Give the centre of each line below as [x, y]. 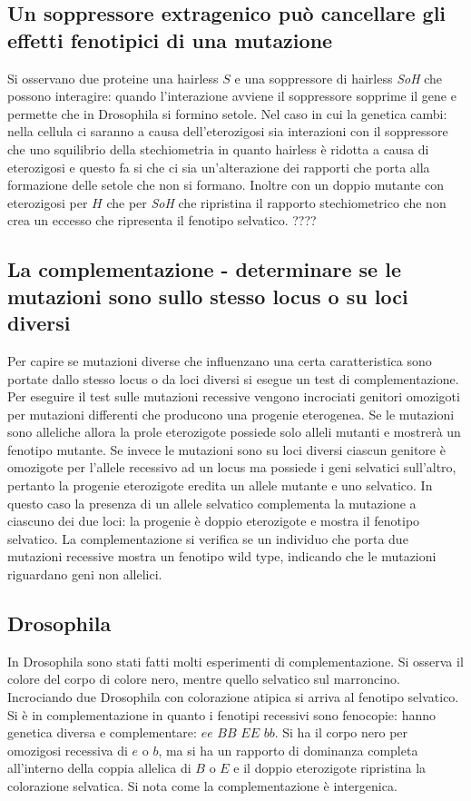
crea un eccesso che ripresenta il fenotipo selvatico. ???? [162, 220]
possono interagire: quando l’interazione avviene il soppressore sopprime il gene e [232, 96]
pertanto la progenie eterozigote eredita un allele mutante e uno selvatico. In [220, 485]
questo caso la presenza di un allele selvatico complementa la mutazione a [212, 503]
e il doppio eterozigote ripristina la [330, 768]
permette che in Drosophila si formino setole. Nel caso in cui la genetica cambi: [227, 113]
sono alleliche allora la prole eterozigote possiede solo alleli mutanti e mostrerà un [234, 432]
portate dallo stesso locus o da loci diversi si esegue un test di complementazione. [233, 378]
